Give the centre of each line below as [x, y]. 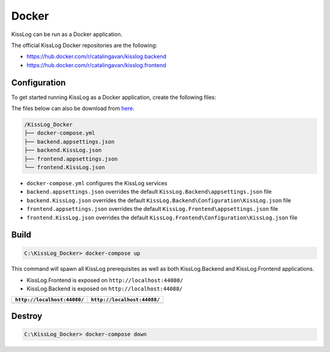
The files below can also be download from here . [73, 108]
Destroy [27, 316]
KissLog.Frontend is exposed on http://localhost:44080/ [105, 280]
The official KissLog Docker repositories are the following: [84, 45]
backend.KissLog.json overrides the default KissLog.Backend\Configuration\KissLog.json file [159, 200]
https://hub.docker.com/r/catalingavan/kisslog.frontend [96, 65]
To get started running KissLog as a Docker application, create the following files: [114, 97]
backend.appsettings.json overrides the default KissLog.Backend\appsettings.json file [149, 192]
